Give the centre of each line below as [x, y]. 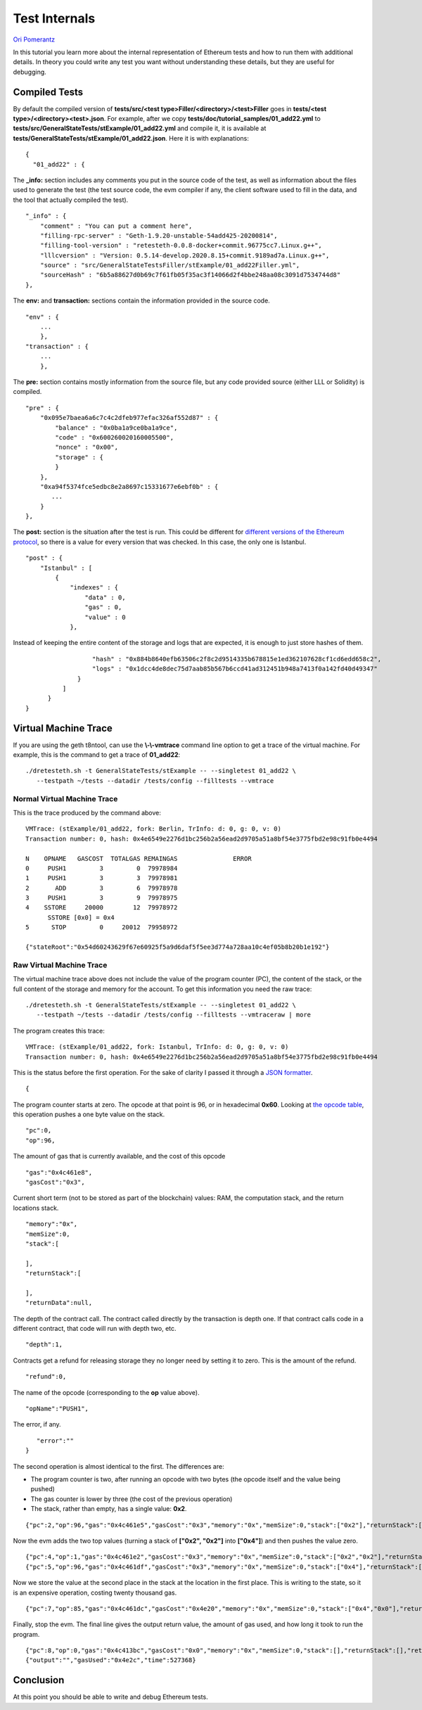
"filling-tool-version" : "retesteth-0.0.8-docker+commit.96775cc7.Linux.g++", [181, 245]
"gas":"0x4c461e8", [59, 1172]
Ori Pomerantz [34, 39]
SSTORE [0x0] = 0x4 [81, 917]
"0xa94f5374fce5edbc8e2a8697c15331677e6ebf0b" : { [129, 486]
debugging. [30, 72]
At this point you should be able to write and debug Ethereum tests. [110, 1697]
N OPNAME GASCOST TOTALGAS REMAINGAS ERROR [139, 859]
